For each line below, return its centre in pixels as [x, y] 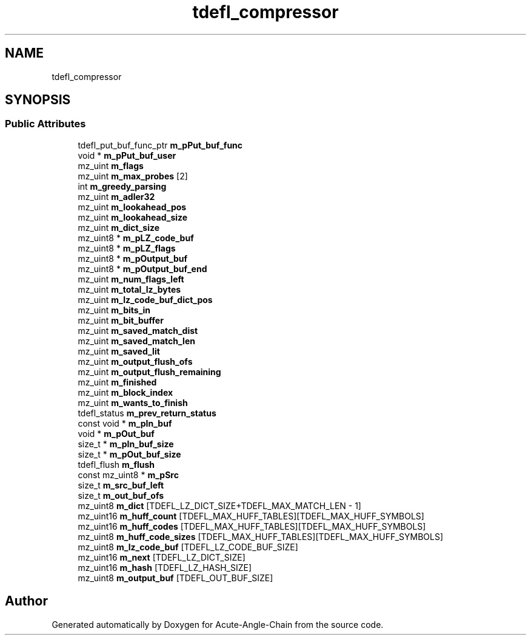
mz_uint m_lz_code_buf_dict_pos [145, 299]
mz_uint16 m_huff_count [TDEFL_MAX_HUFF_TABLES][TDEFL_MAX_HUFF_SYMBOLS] [251, 516]
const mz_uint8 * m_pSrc [128, 475]
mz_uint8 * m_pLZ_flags [127, 248]
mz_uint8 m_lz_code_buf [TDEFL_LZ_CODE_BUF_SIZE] [188, 547]
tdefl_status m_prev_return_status [147, 413]
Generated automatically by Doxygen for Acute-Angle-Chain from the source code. [218, 624]
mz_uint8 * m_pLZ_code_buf [136, 238]
